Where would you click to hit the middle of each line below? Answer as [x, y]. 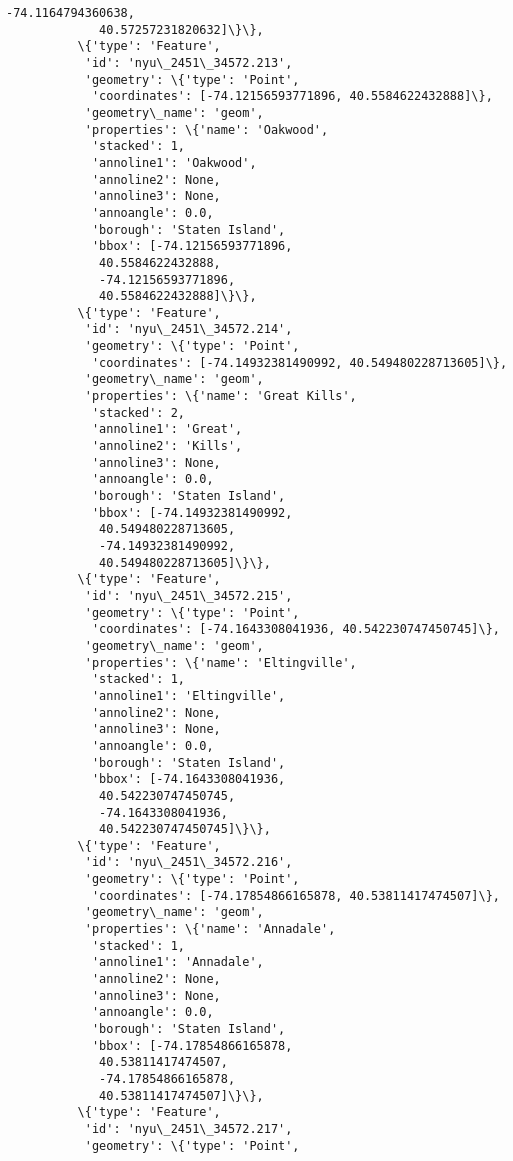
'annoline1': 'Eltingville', [188, 695]
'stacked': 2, [138, 412]
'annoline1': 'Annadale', [177, 962]
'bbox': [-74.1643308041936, [188, 779]
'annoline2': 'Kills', [167, 446]
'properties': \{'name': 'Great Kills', [220, 396]
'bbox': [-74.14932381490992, [192, 512]
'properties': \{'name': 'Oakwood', [206, 129]
